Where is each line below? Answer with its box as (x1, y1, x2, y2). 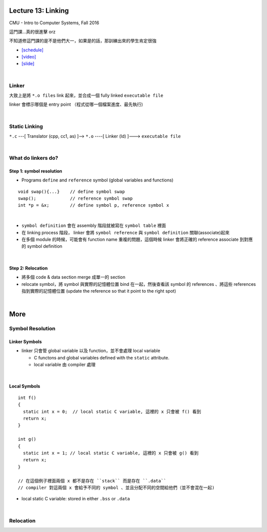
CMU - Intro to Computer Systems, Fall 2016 (9, 20, 99, 26)
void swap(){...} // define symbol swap (18, 188, 125, 194)
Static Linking (9, 123, 43, 130)
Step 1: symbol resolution (9, 168, 63, 174)
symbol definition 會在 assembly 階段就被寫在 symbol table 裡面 (21, 222, 167, 228)
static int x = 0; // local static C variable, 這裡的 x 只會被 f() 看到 (23, 408, 201, 414)
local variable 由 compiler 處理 (34, 361, 96, 368)
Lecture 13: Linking (9, 6, 69, 15)
